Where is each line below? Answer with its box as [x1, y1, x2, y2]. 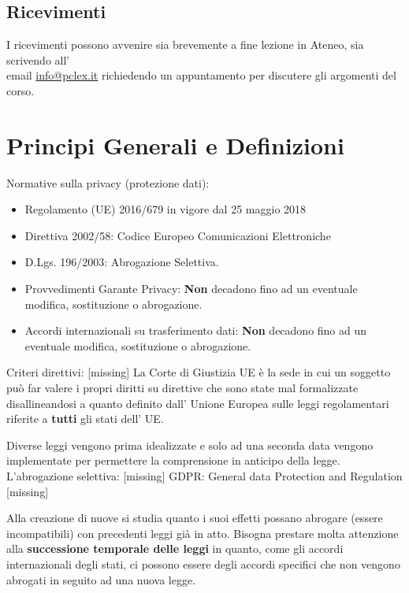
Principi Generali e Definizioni [6, 128, 344, 161]
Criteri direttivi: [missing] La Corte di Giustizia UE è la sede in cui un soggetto [6, 364, 391, 380]
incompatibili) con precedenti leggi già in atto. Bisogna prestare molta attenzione [6, 524, 399, 541]
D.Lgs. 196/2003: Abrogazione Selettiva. [24, 254, 219, 270]
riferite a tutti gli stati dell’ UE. [6, 410, 164, 427]
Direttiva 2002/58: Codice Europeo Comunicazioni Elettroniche [24, 227, 331, 243]
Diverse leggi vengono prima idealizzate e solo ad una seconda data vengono [6, 436, 374, 453]
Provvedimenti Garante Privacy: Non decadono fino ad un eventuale [24, 280, 358, 297]
